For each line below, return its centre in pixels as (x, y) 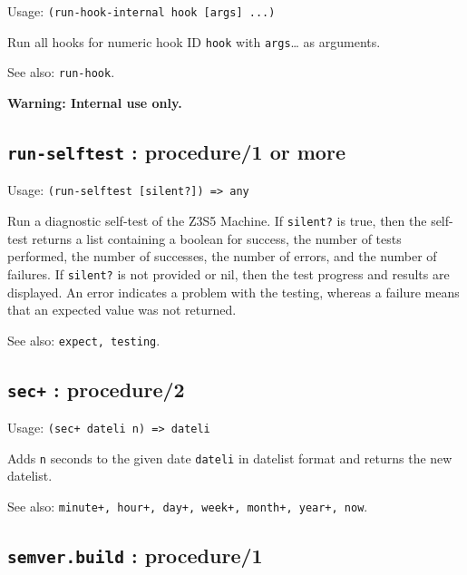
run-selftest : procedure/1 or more (176, 151)
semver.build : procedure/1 (135, 556)
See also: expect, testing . (84, 340)
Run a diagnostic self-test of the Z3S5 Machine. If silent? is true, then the (217, 220)
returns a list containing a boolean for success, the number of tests (217, 238)
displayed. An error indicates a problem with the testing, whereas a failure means (233, 292)
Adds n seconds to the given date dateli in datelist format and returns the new (230, 458)
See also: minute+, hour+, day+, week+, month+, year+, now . (188, 507)
